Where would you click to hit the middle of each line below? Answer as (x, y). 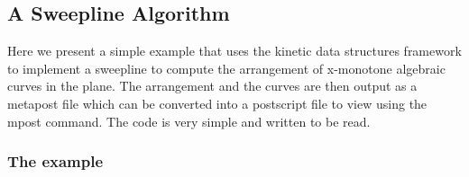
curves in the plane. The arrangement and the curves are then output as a (212, 86)
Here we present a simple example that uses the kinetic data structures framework (234, 51)
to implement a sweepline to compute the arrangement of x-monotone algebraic (226, 68)
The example (55, 161)
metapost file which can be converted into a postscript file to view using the (217, 103)
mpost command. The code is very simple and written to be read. (189, 121)
